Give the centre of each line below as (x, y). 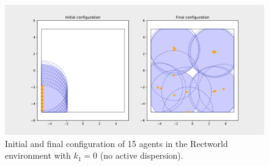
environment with (38, 155)
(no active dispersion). (142, 155)
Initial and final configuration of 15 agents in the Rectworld (116, 143)
